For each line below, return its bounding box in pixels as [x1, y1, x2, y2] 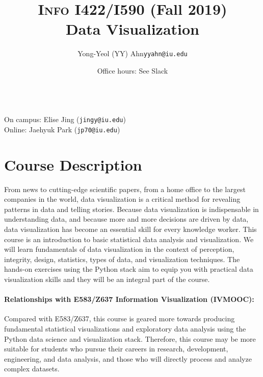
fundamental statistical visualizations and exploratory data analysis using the [4, 323, 246, 334]
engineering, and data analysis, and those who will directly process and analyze [4, 353, 252, 364]
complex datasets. [4, 363, 60, 374]
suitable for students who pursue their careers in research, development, [4, 343, 228, 354]
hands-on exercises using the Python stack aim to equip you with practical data [4, 264, 253, 274]
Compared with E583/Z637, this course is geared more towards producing [4, 313, 235, 324]
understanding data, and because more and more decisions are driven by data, [4, 214, 249, 224]
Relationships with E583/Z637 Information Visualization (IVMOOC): [4, 294, 254, 304]
